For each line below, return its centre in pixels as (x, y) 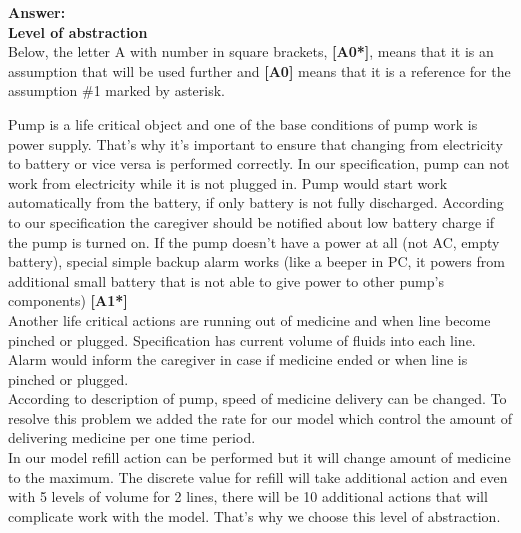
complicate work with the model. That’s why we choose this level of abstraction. (254, 515)
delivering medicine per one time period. (132, 437)
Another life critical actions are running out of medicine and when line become (249, 319)
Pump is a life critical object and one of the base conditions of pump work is (243, 123)
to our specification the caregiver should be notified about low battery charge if (251, 221)
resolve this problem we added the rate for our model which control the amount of (260, 417)
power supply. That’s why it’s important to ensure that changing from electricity (255, 143)
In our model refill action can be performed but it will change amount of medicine (259, 457)
